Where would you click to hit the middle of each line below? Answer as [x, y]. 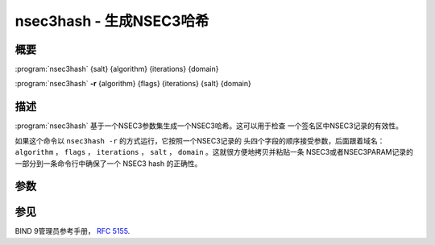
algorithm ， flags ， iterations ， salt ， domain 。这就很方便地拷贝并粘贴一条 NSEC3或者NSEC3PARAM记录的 [214, 152]
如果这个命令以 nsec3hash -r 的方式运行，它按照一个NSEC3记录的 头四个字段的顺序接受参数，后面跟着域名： [200, 140]
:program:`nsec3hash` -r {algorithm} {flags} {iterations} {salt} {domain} [133, 84]
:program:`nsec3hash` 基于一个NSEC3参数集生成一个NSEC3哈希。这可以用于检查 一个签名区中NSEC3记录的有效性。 [209, 126]
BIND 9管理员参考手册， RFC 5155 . [72, 231]
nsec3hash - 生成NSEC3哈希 [112, 21]
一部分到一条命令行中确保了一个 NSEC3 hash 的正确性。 [108, 163]
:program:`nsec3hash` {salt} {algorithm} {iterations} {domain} [117, 69]
